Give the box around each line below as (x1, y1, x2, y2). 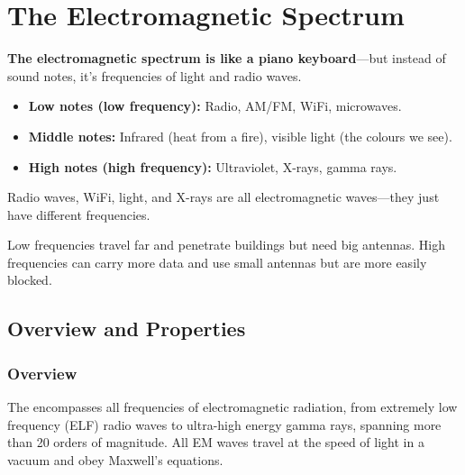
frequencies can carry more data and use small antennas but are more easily (7, 252, 427, 271)
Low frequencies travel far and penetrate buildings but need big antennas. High (7, 235, 445, 254)
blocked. (7, 270, 52, 289)
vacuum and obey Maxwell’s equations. (7, 450, 223, 469)
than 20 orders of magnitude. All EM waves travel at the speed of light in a (7, 433, 424, 452)
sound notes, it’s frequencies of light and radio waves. (7, 66, 302, 85)
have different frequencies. (7, 205, 150, 224)
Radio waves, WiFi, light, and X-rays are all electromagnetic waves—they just (7, 187, 440, 206)
